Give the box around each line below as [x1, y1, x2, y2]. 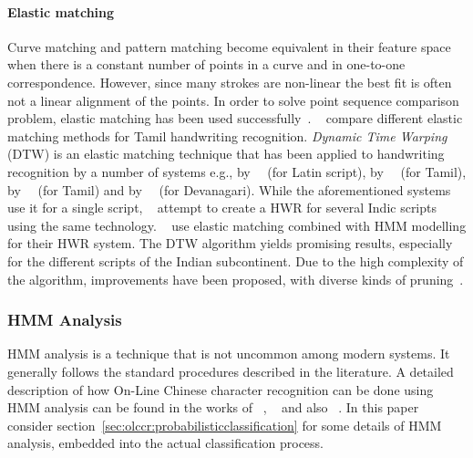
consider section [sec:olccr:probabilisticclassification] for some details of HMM [7, 415, 442, 434]
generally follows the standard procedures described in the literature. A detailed [7, 361, 454, 380]
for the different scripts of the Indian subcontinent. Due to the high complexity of [7, 251, 464, 270]
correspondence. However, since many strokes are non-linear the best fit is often [7, 72, 452, 91]
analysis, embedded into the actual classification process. [7, 433, 324, 453]
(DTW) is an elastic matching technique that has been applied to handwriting [7, 144, 445, 163]
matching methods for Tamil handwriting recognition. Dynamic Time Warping [7, 126, 447, 145]
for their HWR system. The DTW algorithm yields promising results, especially [7, 234, 453, 253]
